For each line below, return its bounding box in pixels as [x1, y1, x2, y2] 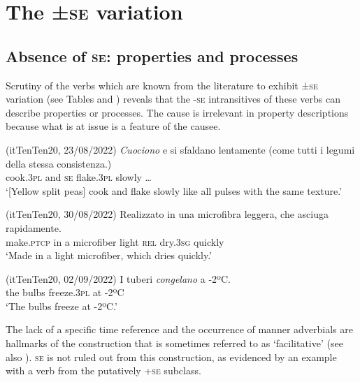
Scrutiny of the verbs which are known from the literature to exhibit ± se [6, 78, 318, 92]
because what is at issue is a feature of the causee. [6, 119, 221, 133]
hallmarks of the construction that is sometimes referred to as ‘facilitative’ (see [6, 336, 343, 351]
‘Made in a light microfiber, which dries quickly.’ [6, 248, 213, 263]
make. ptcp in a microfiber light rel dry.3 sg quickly [6, 234, 224, 249]
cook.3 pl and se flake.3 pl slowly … [6, 170, 152, 184]
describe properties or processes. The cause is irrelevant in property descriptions [6, 105, 349, 119]
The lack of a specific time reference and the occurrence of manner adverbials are [6, 322, 353, 337]
